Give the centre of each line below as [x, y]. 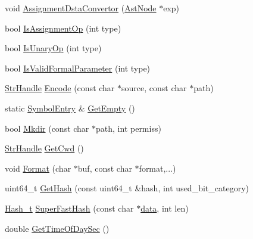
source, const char [154, 88]
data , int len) [165, 208]
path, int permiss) [129, 128]
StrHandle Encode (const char [60, 88]
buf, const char [105, 168]
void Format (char [38, 168]
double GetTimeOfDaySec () [57, 228]
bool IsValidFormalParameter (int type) [78, 68]
